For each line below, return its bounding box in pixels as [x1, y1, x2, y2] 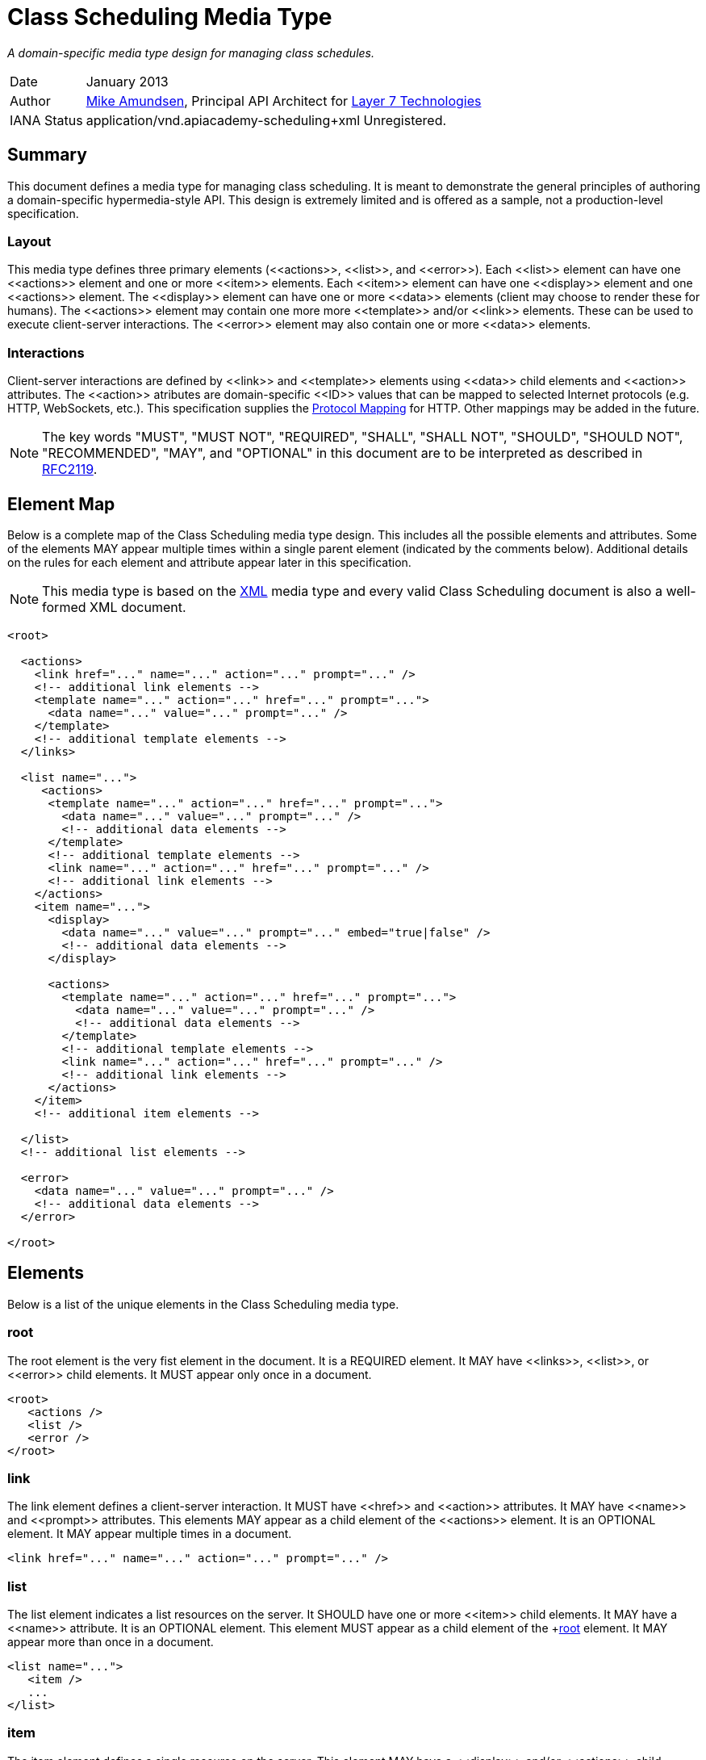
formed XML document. [42, 598, 186, 615]
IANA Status [10, 111, 83, 128]
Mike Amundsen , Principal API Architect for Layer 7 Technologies [86, 92, 482, 109]
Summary [7, 145, 87, 166]
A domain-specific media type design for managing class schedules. [7, 45, 374, 60]
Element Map [7, 493, 115, 514]
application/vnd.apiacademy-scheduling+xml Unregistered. [86, 111, 447, 128]
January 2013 [86, 73, 169, 90]
